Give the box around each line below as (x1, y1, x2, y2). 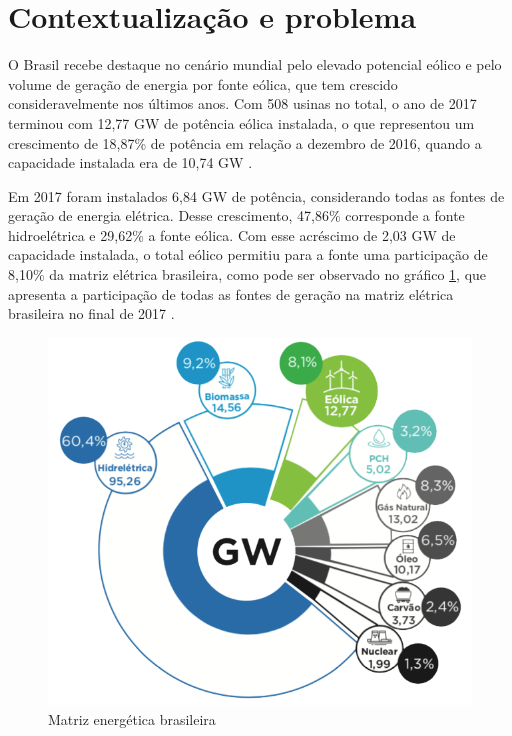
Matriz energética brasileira (48, 708, 216, 729)
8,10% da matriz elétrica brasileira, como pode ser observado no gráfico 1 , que (8, 264, 487, 285)
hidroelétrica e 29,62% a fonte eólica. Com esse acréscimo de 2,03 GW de (8, 224, 456, 245)
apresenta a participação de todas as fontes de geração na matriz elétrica (8, 283, 454, 304)
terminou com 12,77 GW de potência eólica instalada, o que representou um (8, 112, 475, 133)
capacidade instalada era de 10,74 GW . (8, 152, 253, 173)
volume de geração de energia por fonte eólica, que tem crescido (8, 73, 398, 94)
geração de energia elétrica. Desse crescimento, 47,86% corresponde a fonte (8, 205, 465, 226)
